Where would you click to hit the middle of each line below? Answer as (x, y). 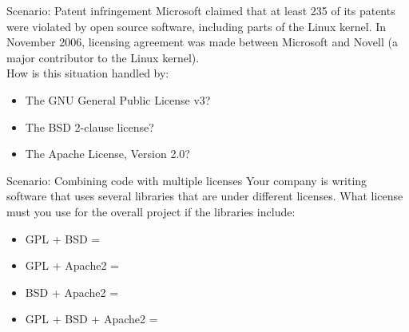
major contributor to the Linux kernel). (103, 57)
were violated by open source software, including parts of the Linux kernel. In (197, 26)
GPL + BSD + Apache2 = (91, 319)
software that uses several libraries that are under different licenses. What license (205, 196)
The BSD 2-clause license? (89, 126)
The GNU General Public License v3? (118, 99)
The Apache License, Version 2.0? (107, 154)
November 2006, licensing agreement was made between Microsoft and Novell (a (202, 42)
